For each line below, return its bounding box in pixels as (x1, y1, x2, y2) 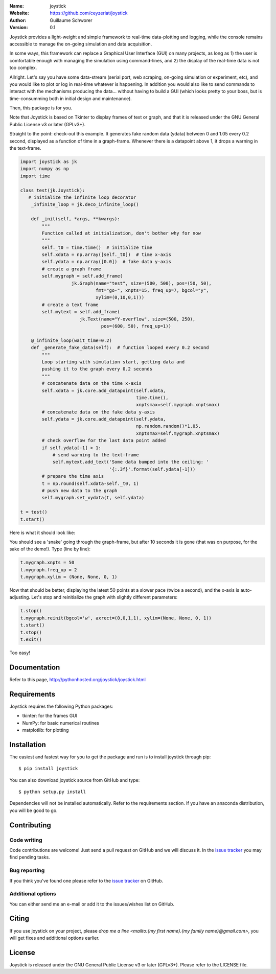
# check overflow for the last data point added (41, 437, 166, 444)
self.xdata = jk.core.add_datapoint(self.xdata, (41, 387, 166, 393)
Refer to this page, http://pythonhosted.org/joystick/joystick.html (9, 676, 146, 682)
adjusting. (9, 594, 31, 600)
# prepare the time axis (41, 473, 104, 479)
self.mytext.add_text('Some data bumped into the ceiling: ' (52, 459, 209, 465)
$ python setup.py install (18, 789, 86, 795)
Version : (9, 25, 28, 31)
